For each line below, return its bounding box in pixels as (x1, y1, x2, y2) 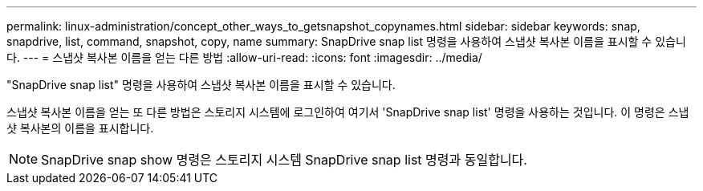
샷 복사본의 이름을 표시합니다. (6, 121, 154, 135)
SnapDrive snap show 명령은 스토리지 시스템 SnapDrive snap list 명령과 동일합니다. (41, 152, 527, 168)
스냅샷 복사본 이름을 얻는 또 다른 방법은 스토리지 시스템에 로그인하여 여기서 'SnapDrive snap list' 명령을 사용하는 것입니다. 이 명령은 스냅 (6, 105, 689, 119)
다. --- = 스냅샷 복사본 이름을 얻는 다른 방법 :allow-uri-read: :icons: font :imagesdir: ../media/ (6, 51, 482, 64)
